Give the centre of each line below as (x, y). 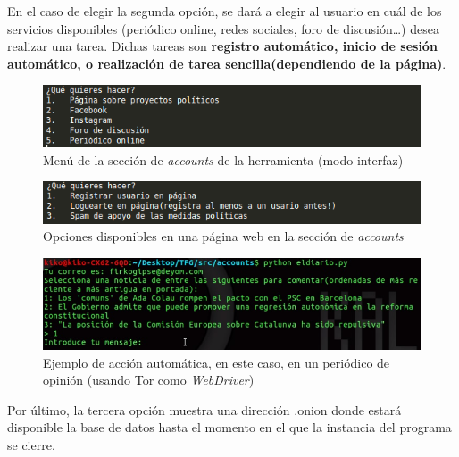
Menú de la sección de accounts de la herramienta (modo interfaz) (223, 159)
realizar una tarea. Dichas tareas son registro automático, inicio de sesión (222, 46)
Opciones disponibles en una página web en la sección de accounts (223, 236)
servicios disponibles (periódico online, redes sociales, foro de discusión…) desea (223, 28)
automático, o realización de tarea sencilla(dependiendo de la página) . (227, 63)
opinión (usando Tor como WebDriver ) (149, 380)
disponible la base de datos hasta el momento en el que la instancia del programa (229, 427)
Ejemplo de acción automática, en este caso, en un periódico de (217, 362)
